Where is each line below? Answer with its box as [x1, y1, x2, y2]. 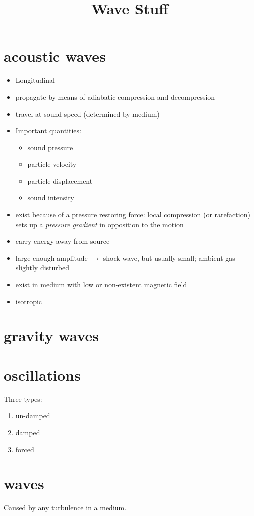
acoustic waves [4, 46, 106, 66]
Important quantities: [15, 125, 81, 136]
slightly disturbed [15, 262, 69, 273]
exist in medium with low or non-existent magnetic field [15, 279, 187, 290]
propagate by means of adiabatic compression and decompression [15, 91, 215, 102]
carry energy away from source [15, 236, 110, 246]
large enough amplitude [15, 252, 88, 263]
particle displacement [27, 175, 93, 186]
